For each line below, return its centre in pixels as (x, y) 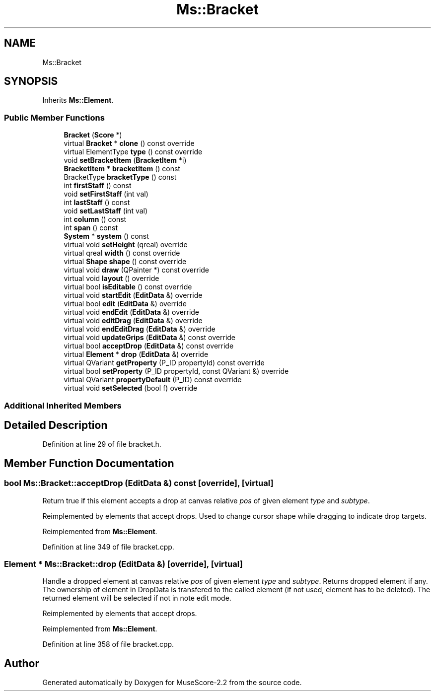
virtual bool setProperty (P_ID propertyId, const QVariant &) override (176, 371)
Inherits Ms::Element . (78, 100)
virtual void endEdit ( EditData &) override (132, 312)
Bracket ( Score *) (93, 135)
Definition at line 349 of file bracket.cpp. (108, 547)
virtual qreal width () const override (122, 253)
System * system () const (106, 236)
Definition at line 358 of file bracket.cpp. (108, 644)
